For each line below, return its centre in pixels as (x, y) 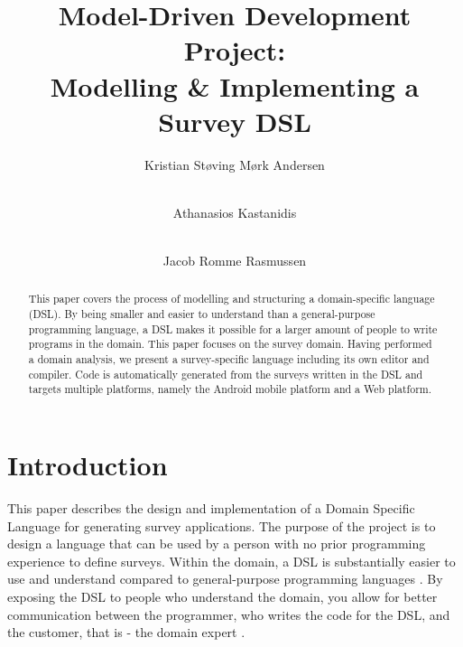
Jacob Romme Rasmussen (235, 261)
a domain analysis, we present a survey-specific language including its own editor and (229, 359)
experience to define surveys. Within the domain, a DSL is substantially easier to (231, 561)
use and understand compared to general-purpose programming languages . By (225, 579)
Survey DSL (235, 121)
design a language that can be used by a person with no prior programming (217, 544)
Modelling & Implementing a (235, 85)
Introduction (88, 465)
